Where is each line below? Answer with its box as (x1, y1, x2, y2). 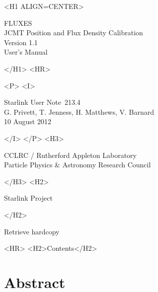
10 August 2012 (4, 116, 51, 127)
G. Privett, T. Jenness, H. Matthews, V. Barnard (4, 106, 155, 117)
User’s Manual (4, 47, 48, 57)
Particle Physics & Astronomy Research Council (4, 159, 151, 170)
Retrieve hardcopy (4, 226, 60, 236)
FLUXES (4, 17, 32, 28)
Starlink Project (4, 193, 53, 203)
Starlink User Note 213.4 (4, 97, 80, 107)
